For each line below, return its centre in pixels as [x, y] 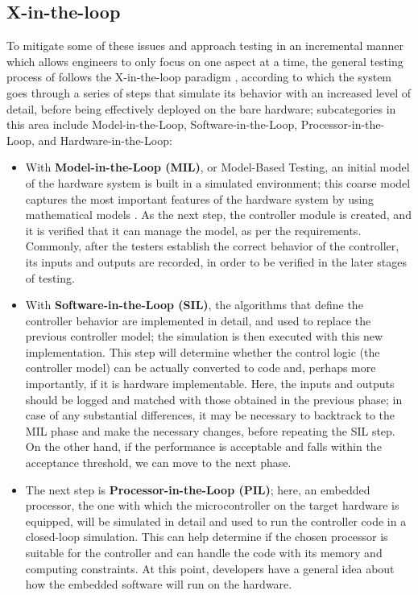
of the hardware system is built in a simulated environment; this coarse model [218, 182]
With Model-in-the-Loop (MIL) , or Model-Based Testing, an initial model [217, 167]
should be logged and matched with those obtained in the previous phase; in [214, 399]
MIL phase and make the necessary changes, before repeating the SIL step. [210, 430]
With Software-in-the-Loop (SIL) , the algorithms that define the [194, 305]
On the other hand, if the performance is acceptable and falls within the [203, 446]
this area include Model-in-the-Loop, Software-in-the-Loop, [152, 124]
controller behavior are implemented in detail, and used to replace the [198, 320]
